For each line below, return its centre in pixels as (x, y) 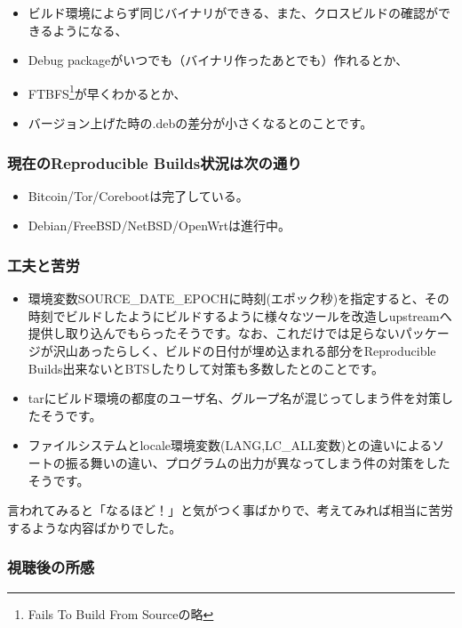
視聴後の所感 (51, 567)
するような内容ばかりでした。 (95, 527)
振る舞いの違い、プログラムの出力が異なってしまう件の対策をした (258, 463)
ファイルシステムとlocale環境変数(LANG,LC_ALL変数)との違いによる (230, 445)
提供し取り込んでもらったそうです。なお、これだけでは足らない (214, 333)
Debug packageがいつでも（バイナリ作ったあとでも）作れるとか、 (218, 60)
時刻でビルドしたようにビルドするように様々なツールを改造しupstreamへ (240, 315)
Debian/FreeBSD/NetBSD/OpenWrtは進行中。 (159, 225)
